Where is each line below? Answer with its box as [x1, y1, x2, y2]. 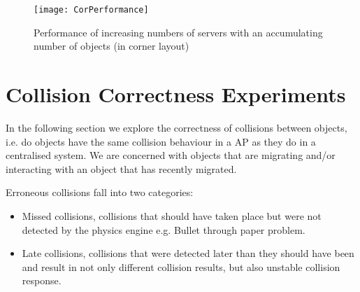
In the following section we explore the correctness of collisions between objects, [6, 120, 347, 134]
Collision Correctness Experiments [6, 80, 346, 109]
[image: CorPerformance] [34, 5, 149, 15]
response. [22, 273, 62, 288]
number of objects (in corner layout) [34, 39, 189, 53]
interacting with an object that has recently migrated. [6, 161, 237, 176]
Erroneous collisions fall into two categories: [6, 185, 194, 200]
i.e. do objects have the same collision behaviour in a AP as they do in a [6, 134, 316, 148]
